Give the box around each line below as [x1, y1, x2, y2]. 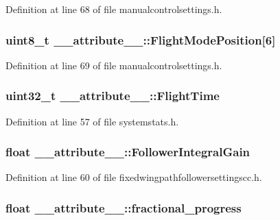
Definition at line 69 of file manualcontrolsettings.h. [5, 58, 222, 72]
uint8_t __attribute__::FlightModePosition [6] [5, 31, 276, 48]
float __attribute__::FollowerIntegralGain [5, 143, 250, 160]
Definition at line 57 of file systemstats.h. [5, 114, 179, 128]
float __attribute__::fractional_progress [5, 199, 242, 216]
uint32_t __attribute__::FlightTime [5, 87, 220, 104]
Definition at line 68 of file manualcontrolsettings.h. [5, 2, 222, 16]
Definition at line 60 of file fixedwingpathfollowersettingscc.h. [5, 170, 262, 184]
